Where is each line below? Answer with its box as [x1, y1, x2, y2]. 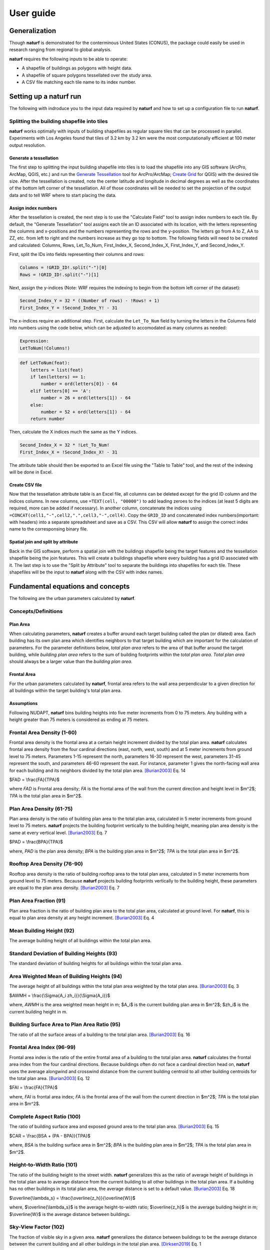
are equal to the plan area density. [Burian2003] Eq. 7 [9, 885, 120, 891]
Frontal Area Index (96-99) [9, 1044, 76, 1051]
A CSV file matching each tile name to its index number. [21, 79, 136, 85]
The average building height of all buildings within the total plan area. [9, 937, 152, 943]
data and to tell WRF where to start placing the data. [9, 192, 117, 198]
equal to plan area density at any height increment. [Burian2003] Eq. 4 [9, 914, 154, 920]
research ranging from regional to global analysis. [9, 46, 112, 52]
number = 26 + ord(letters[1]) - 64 [40, 395, 131, 401]
